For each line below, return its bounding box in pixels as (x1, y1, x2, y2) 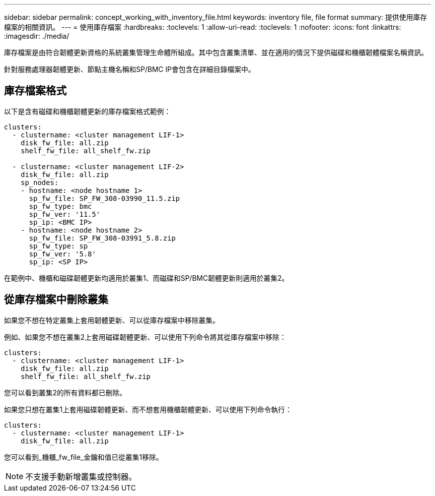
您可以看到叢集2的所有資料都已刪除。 (4, 388, 127, 397)
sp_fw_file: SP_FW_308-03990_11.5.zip (29, 194, 180, 202)
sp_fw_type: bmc (29, 202, 92, 210)
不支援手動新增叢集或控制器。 (25, 471, 137, 482)
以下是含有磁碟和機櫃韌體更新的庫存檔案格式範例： (4, 107, 171, 116)
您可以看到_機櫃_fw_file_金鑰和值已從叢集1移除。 (4, 452, 163, 461)
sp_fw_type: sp (29, 242, 88, 250)
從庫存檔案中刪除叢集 (4, 293, 108, 306)
